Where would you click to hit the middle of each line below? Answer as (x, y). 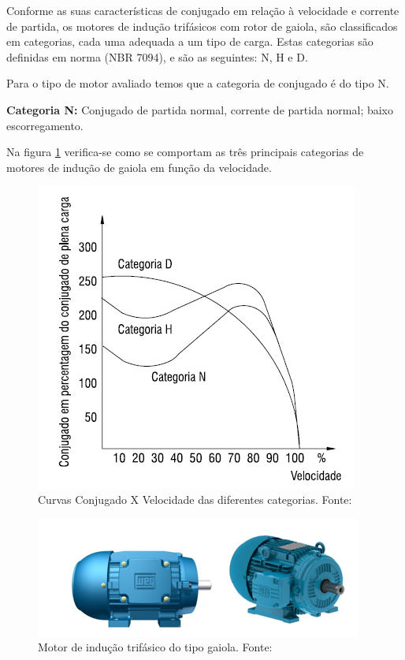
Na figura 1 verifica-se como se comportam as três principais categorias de (185, 152)
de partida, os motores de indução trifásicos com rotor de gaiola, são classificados (202, 26)
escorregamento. (45, 125)
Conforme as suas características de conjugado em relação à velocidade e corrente (203, 10)
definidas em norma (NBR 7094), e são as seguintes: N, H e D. (157, 56)
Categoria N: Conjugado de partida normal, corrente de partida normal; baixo (200, 109)
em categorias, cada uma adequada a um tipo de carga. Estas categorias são (190, 41)
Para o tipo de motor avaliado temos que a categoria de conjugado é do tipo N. (198, 83)
